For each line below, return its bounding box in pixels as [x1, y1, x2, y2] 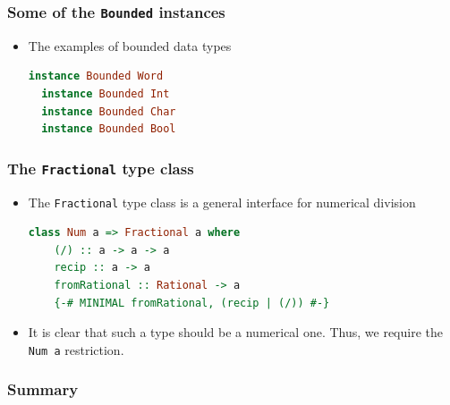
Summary [7, 378, 79, 401]
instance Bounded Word [28, 70, 164, 83]
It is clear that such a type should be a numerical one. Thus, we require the [28, 323, 443, 342]
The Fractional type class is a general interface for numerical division [28, 192, 416, 211]
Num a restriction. [28, 340, 124, 359]
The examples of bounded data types [28, 36, 232, 55]
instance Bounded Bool [41, 122, 176, 136]
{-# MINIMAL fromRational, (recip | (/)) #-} [54, 296, 330, 309]
